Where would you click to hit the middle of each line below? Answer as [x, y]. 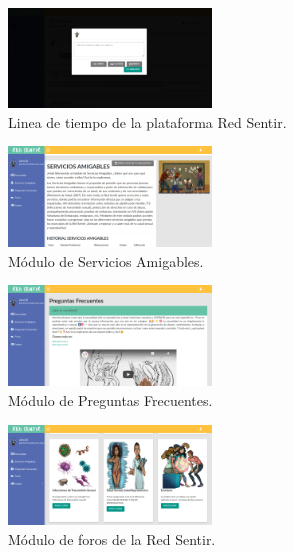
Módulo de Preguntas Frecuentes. [110, 399]
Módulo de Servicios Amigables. [106, 260]
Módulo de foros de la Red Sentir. [112, 539]
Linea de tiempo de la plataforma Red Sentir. [147, 121]
